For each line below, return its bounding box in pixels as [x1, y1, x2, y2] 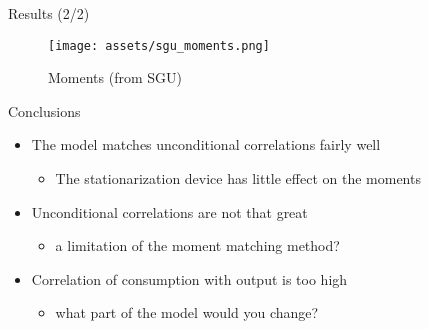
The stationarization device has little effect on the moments [55, 168, 421, 189]
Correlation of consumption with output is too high [31, 268, 348, 289]
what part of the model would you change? [55, 302, 319, 323]
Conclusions [8, 100, 81, 121]
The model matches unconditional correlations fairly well [31, 134, 381, 155]
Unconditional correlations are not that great [31, 201, 308, 222]
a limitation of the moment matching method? [55, 235, 340, 256]
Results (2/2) [8, 3, 90, 23]
